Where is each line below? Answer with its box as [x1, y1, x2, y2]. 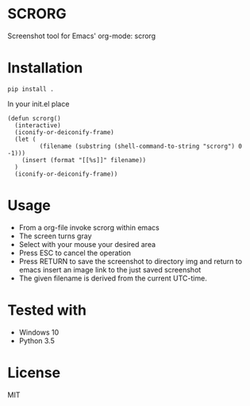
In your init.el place [7, 99, 70, 108]
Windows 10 [18, 327, 60, 337]
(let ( [14, 135, 37, 143]
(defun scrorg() [7, 114, 61, 122]
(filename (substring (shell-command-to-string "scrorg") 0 [39, 142, 243, 150]
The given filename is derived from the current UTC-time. [18, 273, 207, 283]
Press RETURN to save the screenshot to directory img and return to [18, 256, 243, 266]
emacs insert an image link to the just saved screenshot [18, 265, 202, 274]
